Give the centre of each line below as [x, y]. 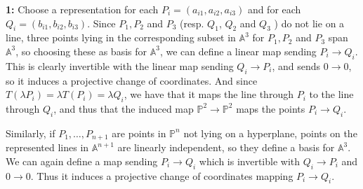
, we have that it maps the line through [209, 94]
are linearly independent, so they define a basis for [226, 147]
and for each [274, 9]
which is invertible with [250, 161]
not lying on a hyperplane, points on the [270, 133]
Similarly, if [31, 133]
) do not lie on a [309, 23]
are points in [139, 133]
